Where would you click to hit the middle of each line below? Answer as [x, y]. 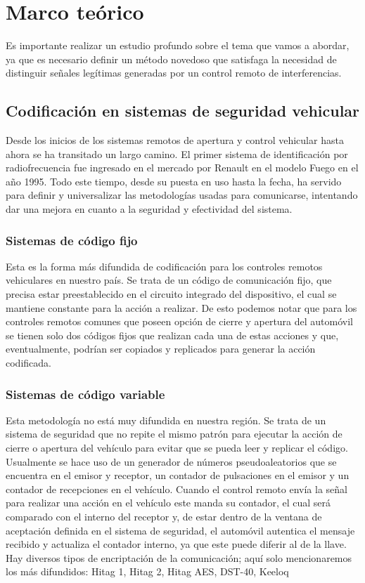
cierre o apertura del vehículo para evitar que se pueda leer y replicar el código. [177, 448]
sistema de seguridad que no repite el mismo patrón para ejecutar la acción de [174, 434]
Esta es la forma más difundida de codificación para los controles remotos [164, 266]
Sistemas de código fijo [72, 240]
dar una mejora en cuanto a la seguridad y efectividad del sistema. [149, 209]
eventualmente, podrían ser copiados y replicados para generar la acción [161, 349]
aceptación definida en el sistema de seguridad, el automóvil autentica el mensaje [180, 530]
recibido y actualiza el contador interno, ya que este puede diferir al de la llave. [176, 544]
